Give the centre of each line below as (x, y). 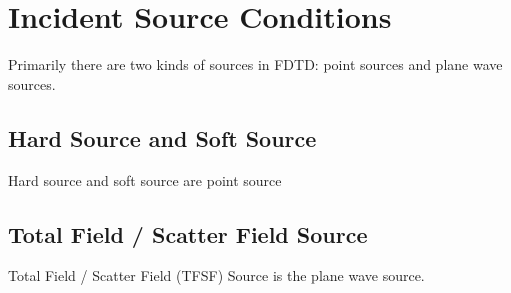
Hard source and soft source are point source (145, 179)
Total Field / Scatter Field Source (188, 233)
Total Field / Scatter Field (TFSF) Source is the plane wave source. (216, 275)
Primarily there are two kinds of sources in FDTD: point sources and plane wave (255, 64)
